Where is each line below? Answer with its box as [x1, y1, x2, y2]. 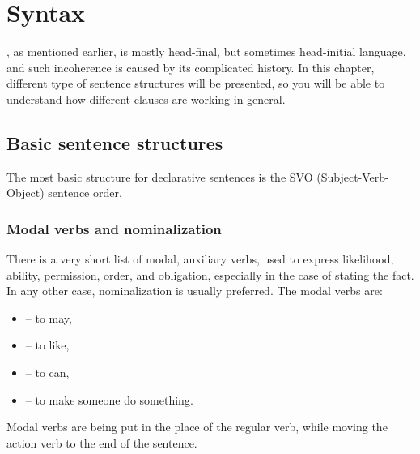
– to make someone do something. [25, 391, 193, 408]
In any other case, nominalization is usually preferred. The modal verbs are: [6, 282, 383, 299]
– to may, [25, 309, 72, 326]
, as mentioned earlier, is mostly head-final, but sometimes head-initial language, [6, 43, 406, 60]
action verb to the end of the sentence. [6, 434, 197, 451]
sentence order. [48, 184, 122, 201]
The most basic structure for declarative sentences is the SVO [6, 168, 313, 185]
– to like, [25, 336, 70, 353]
